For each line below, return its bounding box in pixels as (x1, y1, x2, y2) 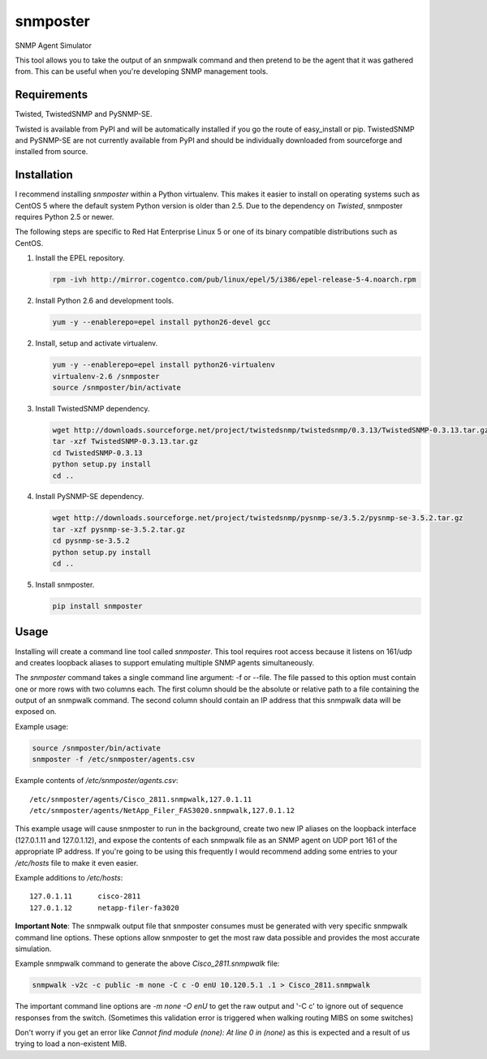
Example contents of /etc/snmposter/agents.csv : (15, 776, 179, 786)
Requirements (15, 88, 88, 101)
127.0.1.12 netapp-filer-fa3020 (29, 903, 180, 912)
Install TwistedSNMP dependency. (35, 403, 150, 413)
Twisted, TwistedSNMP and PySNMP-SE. (15, 110, 153, 119)
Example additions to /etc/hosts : (15, 872, 123, 882)
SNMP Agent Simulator (15, 41, 93, 50)
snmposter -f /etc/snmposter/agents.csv (32, 755, 195, 764)
